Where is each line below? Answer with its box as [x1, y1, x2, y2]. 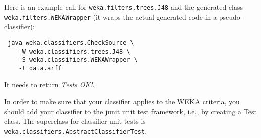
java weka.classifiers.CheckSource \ [8, 39, 134, 47]
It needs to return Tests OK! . [4, 79, 95, 89]
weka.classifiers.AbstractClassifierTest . [4, 125, 147, 136]
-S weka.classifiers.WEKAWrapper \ [18, 56, 138, 64]
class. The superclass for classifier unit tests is [4, 116, 146, 126]
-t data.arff [18, 64, 62, 72]
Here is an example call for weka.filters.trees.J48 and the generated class [4, 2, 243, 12]
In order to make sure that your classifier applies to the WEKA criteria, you [4, 96, 240, 107]
